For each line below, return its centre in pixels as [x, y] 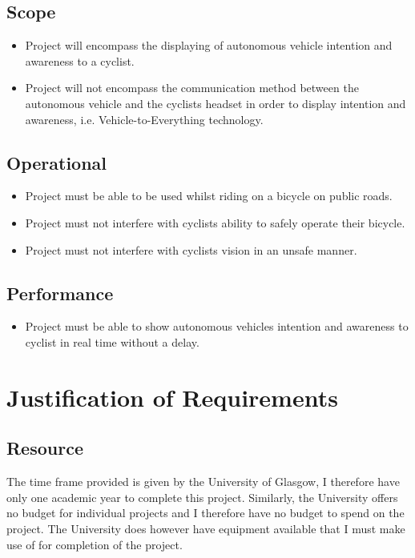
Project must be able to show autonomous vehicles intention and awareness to [217, 326]
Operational [57, 162]
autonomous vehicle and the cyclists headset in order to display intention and [216, 103]
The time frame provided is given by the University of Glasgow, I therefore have [203, 482]
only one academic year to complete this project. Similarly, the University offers [202, 497]
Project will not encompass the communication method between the [192, 88]
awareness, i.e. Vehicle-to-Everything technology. [144, 119]
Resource [45, 448]
